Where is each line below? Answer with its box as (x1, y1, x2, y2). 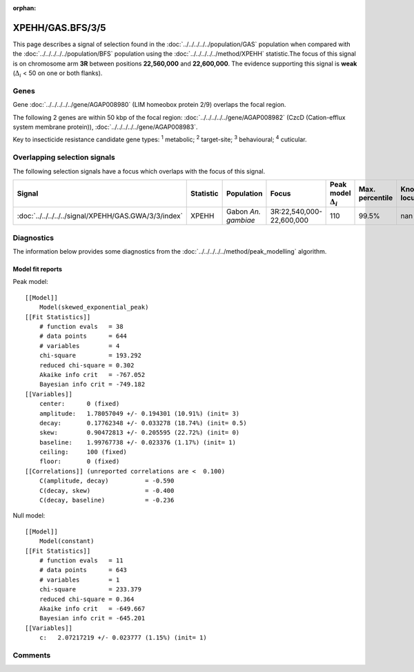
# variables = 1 (39, 576, 120, 584)
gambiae (226, 216, 255, 225)
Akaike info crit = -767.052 (39, 371, 146, 378)
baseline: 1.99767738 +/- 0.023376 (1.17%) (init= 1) (39, 438, 236, 446)
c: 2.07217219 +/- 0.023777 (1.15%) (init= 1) (39, 634, 207, 642)
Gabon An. (226, 207, 262, 216)
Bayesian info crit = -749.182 (39, 380, 146, 389)
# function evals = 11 (39, 557, 124, 564)
